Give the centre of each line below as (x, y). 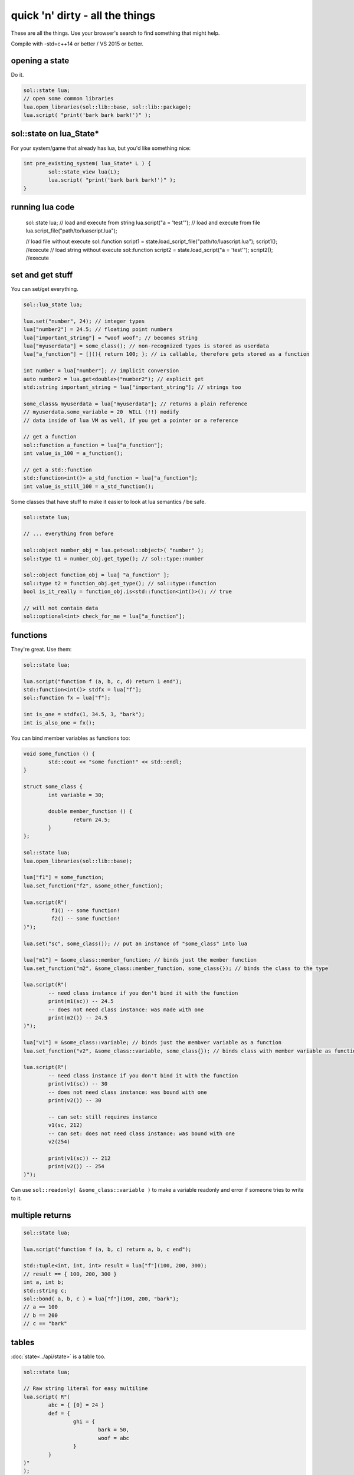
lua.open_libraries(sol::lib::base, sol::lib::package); (107, 107)
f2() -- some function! (86, 919)
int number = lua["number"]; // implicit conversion (101, 371)
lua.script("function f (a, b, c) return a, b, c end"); (107, 1249)
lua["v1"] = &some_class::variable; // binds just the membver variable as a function (153, 1043)
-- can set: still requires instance (103, 1117)
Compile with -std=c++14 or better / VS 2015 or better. (77, 44)
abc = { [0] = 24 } (76, 1405)
